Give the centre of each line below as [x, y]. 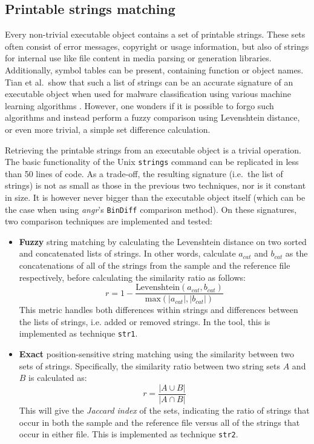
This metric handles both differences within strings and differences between [159, 310]
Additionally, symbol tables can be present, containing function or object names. [154, 69]
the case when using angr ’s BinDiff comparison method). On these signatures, [151, 209]
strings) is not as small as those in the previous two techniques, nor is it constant [155, 185]
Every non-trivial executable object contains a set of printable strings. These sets [155, 34]
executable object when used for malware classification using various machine [148, 94]
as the [296, 253]
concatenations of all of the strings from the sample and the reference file [155, 265]
